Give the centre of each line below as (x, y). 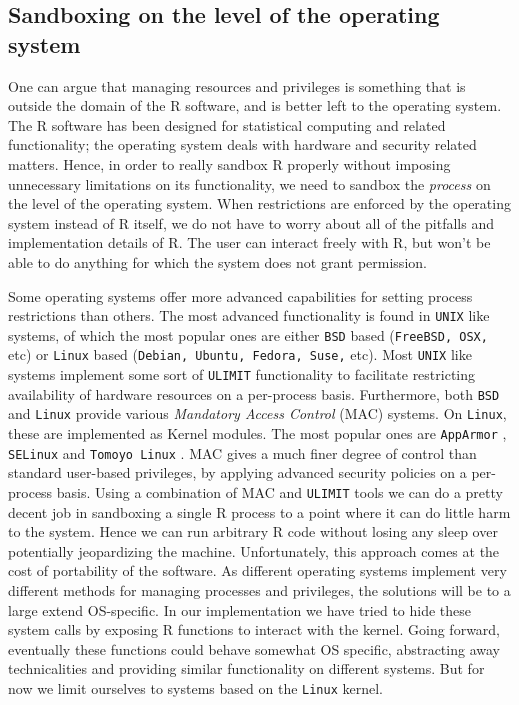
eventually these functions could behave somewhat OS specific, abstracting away (254, 648)
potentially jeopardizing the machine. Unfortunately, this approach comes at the (254, 550)
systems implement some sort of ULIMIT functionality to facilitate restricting (242, 374)
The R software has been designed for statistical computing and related (227, 124)
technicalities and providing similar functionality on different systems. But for (246, 668)
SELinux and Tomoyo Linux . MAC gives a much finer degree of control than (242, 452)
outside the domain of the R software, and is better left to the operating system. (255, 105)
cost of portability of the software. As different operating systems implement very (257, 570)
